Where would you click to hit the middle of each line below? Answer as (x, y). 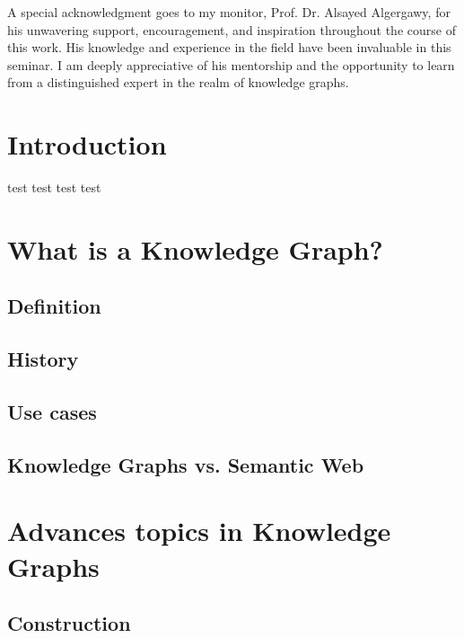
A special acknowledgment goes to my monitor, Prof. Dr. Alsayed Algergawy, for (229, 12)
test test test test (54, 187)
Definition (54, 306)
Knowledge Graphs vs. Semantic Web (186, 464)
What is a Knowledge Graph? (195, 248)
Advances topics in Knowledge (199, 531)
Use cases (52, 412)
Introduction (87, 144)
